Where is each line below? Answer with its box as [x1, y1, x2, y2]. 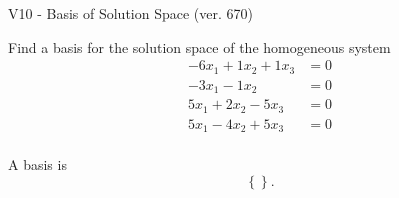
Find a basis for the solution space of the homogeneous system [8, 36, 391, 57]
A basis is [8, 154, 67, 175]
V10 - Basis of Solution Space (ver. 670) [8, 3, 253, 23]
